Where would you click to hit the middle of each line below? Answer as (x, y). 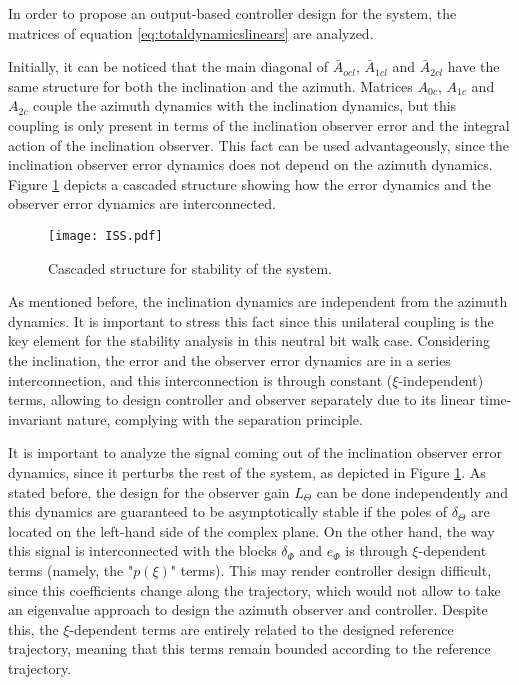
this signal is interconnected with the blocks (142, 550)
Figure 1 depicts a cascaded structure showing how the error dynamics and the (250, 183)
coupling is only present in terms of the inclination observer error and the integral (259, 124)
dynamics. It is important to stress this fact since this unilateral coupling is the (251, 320)
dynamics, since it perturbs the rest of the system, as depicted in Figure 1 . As (247, 471)
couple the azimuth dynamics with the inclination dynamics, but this (245, 105)
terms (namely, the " (71, 569)
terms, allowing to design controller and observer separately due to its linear (241, 399)
